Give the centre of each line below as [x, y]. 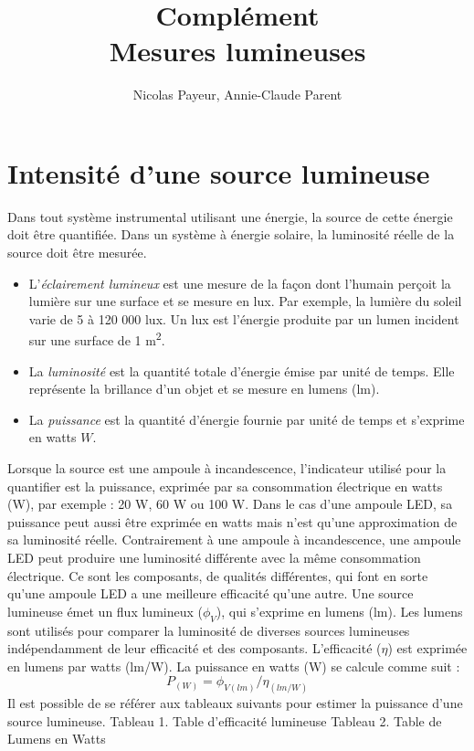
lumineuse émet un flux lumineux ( [105, 611]
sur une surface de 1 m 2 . [97, 339]
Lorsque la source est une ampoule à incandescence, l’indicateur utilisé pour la [227, 468]
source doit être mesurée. [77, 253]
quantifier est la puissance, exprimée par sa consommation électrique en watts [225, 486]
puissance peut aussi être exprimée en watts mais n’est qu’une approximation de [232, 521]
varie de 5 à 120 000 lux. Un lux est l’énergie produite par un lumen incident [244, 318]
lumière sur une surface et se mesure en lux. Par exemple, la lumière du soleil [245, 301]
